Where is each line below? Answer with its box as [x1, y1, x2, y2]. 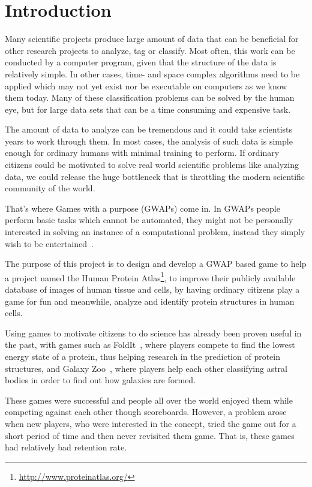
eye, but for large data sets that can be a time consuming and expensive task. [5, 103, 291, 115]
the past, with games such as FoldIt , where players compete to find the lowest [5, 338, 295, 351]
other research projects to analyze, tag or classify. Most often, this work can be [5, 44, 295, 56]
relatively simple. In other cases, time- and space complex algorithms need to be [5, 67, 300, 80]
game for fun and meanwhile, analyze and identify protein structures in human [5, 294, 295, 307]
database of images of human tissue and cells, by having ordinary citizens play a [5, 283, 300, 296]
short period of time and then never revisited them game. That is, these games [5, 429, 295, 441]
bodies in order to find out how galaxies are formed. [5, 374, 196, 386]
